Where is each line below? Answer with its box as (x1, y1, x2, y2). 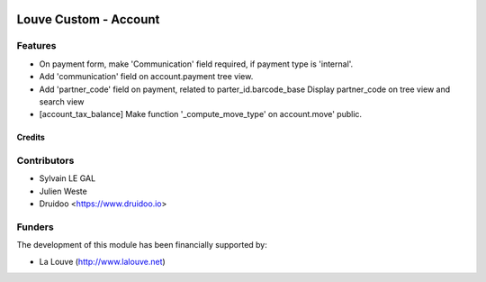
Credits (16, 132, 45, 143)
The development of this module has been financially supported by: (16, 240, 267, 250)
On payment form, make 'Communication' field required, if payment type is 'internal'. (39, 59, 354, 69)
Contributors (16, 154, 75, 167)
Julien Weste (39, 186, 87, 196)
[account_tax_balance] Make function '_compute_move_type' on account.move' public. (39, 109, 363, 120)
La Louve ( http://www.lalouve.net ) (39, 256, 166, 267)
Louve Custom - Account (16, 12, 160, 27)
